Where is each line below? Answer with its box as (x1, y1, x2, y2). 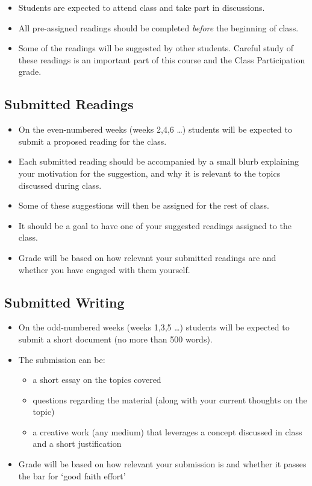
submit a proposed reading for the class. (18, 134, 167, 147)
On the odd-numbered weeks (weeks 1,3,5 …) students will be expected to (18, 321, 290, 333)
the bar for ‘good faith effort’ (18, 469, 126, 482)
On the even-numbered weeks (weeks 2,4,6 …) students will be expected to (18, 123, 292, 136)
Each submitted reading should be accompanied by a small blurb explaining (18, 155, 299, 168)
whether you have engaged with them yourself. (18, 263, 190, 276)
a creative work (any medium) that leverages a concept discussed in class (33, 425, 302, 438)
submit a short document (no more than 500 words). (18, 332, 213, 345)
